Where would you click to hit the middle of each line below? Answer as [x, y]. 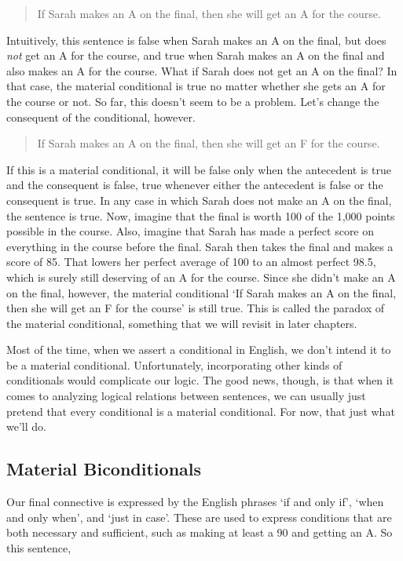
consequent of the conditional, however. [101, 117]
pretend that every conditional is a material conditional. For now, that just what [201, 411]
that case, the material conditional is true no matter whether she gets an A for [196, 86]
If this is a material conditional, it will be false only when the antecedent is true [199, 169]
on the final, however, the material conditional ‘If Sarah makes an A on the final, [201, 292]
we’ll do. [26, 426]
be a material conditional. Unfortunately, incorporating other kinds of [174, 364]
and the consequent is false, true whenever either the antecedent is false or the [195, 185]
